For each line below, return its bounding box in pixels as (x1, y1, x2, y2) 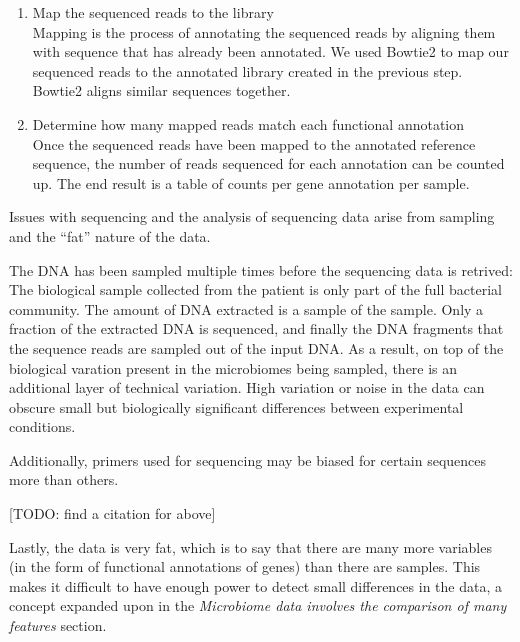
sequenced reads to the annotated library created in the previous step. (32, 60, 463, 81)
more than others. (9, 469, 119, 490)
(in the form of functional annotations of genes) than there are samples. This (9, 556, 481, 577)
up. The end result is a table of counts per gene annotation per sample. (32, 172, 470, 193)
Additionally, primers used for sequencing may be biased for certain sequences (9, 449, 487, 470)
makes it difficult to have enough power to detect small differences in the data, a (9, 575, 502, 596)
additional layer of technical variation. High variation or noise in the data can (9, 377, 485, 398)
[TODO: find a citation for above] (9, 503, 216, 524)
